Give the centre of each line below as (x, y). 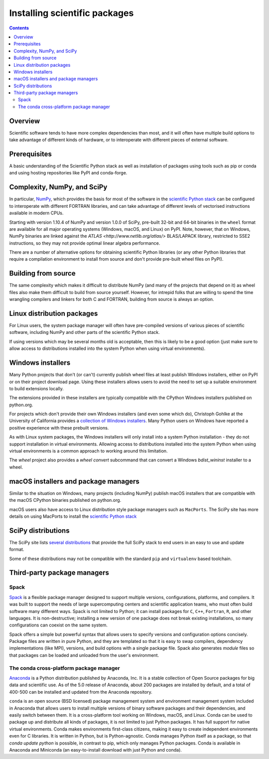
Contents (19, 28)
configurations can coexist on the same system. (59, 625)
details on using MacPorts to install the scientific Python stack (73, 516)
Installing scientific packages (71, 13)
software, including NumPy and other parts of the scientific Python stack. (85, 332)
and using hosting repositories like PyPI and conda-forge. (68, 173)
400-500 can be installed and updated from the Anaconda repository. (81, 692)
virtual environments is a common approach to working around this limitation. (88, 451)
